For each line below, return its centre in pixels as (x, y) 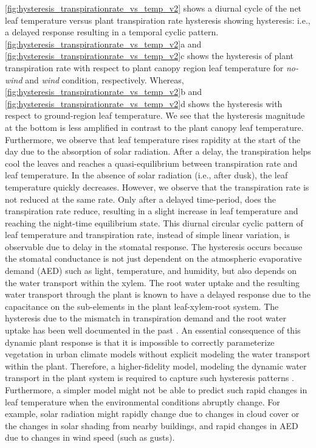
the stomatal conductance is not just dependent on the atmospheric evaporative (153, 258)
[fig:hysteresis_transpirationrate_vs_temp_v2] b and (104, 92)
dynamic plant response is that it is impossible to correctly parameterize (140, 342)
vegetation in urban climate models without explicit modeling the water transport (158, 354)
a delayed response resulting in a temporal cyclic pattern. (112, 32)
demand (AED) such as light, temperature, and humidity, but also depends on (151, 271)
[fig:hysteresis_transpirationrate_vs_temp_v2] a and (103, 44)
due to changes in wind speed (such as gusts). (90, 437)
